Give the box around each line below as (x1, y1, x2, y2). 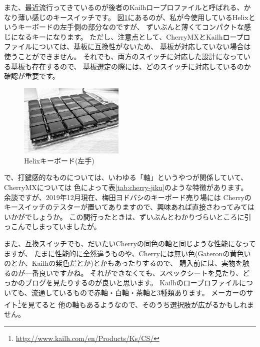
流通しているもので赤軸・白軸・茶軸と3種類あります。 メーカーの (31, 287, 246, 297)
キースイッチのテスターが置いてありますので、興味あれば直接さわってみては (4, 202, 254, 212)
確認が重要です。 (4, 71, 59, 81)
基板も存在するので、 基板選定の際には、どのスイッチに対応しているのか (10, 61, 251, 71)
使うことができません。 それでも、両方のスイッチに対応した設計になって (4, 51, 243, 61)
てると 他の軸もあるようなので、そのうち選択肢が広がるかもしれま (34, 299, 254, 309)
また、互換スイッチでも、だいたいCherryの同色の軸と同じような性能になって (4, 238, 256, 248)
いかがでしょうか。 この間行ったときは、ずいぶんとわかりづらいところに (4, 211, 244, 222)
